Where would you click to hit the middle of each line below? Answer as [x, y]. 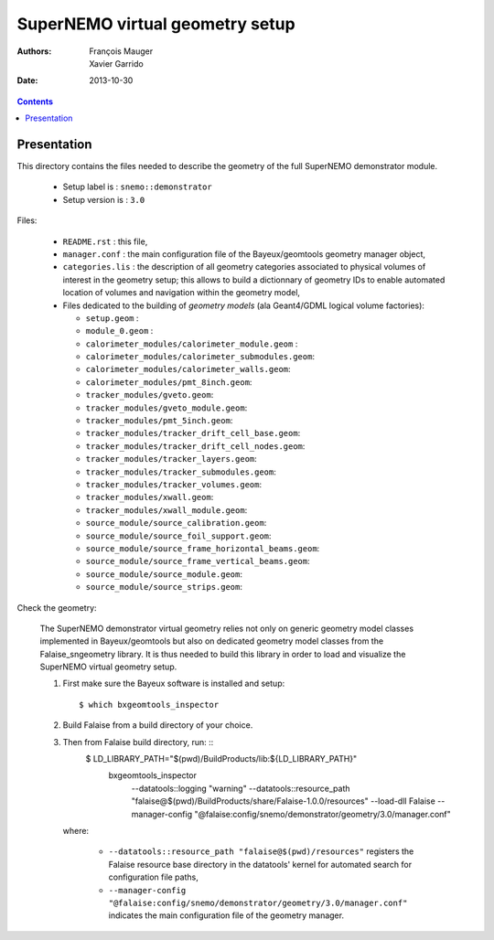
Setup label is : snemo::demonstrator [137, 187]
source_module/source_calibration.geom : [176, 523]
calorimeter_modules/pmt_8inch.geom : [169, 382]
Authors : [34, 51]
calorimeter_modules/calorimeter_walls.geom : [188, 369]
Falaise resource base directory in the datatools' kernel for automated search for [260, 864]
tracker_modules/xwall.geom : [150, 497]
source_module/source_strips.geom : [164, 587]
